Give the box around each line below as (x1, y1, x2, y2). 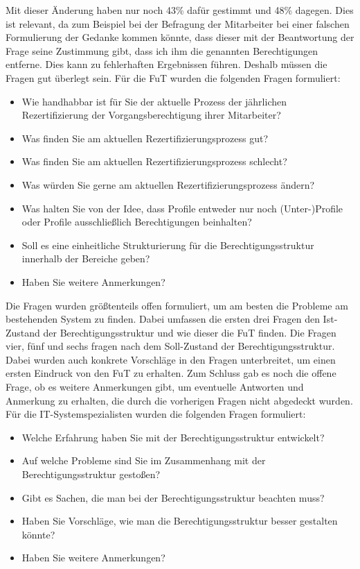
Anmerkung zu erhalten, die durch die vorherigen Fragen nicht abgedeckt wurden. (6, 393, 353, 407)
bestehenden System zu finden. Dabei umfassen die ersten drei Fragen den (6, 312, 320, 326)
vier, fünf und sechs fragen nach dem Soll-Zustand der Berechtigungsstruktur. (6, 339, 335, 353)
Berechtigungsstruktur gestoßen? (21, 467, 161, 482)
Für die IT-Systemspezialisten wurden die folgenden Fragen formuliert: (6, 407, 306, 421)
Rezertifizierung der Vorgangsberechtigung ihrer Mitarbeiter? (21, 108, 281, 122)
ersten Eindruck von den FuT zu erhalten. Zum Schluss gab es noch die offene (6, 366, 336, 380)
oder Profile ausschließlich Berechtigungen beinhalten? (21, 214, 252, 229)
